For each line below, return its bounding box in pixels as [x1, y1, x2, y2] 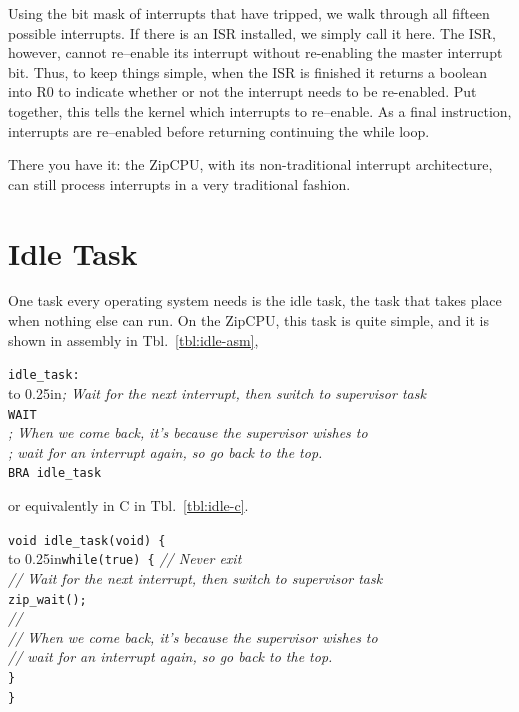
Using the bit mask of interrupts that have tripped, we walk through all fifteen [8, 3, 490, 23]
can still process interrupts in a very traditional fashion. [8, 173, 351, 194]
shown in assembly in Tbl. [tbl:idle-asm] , [8, 329, 259, 350]
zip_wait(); [8, 592, 87, 607]
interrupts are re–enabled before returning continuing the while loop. [8, 120, 430, 141]
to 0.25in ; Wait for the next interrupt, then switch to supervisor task [8, 382, 426, 403]
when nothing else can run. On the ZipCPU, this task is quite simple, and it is [8, 310, 489, 331]
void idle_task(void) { [8, 533, 166, 548]
